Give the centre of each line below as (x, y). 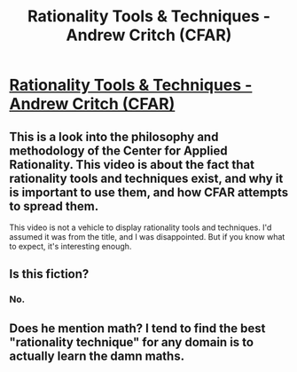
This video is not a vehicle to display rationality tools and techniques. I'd (141, 227)
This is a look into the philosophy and (114, 136)
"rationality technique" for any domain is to (132, 342)
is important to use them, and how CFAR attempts (149, 192)
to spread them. (54, 206)
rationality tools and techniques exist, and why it (146, 178)
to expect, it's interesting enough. (70, 246)
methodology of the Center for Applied (118, 150)
